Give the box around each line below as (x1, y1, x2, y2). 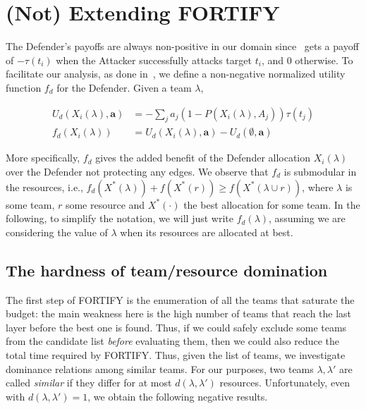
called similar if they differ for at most (6, 375, 172, 390)
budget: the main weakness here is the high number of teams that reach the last (6, 306, 352, 321)
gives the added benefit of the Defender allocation (95, 150, 311, 165)
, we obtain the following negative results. (87, 389, 268, 403)
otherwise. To (295, 52, 353, 67)
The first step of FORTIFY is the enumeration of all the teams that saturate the (6, 292, 355, 307)
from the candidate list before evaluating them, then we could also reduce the (6, 334, 339, 348)
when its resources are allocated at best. (120, 224, 293, 239)
